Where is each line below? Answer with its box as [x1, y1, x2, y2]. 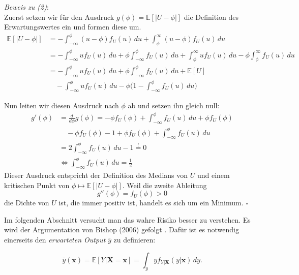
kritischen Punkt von [4, 179, 70, 190]
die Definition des [184, 11, 238, 22]
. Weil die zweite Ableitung [122, 179, 207, 190]
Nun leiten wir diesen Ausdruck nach [4, 100, 119, 111]
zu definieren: [113, 234, 156, 245]
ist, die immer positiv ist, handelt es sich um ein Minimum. [58, 197, 244, 208]
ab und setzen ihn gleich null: [128, 100, 220, 111]
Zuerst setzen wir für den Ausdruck [4, 11, 114, 22]
